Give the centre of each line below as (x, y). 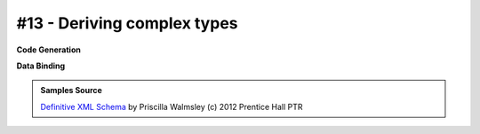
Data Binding (41, 66)
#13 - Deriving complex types (127, 23)
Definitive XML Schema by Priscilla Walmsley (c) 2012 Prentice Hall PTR (172, 106)
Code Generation (49, 50)
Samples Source (71, 91)
